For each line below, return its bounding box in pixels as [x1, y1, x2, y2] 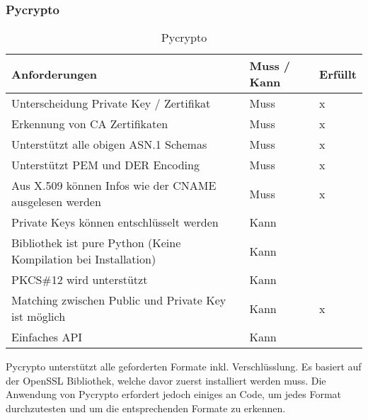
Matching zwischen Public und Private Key [11, 292, 226, 309]
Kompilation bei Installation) [11, 251, 156, 268]
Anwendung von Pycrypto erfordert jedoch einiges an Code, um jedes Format [6, 387, 342, 402]
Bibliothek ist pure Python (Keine [11, 234, 181, 251]
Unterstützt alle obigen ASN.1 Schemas [11, 136, 207, 153]
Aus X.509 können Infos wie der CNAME [11, 177, 217, 194]
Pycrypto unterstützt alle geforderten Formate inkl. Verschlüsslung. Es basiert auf [6, 359, 362, 374]
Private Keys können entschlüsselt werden [11, 214, 219, 231]
